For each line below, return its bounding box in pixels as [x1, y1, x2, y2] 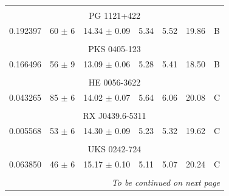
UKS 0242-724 [87, 142, 142, 155]
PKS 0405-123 [88, 42, 141, 55]
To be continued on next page [111, 175, 220, 188]
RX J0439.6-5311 [83, 109, 146, 121]
